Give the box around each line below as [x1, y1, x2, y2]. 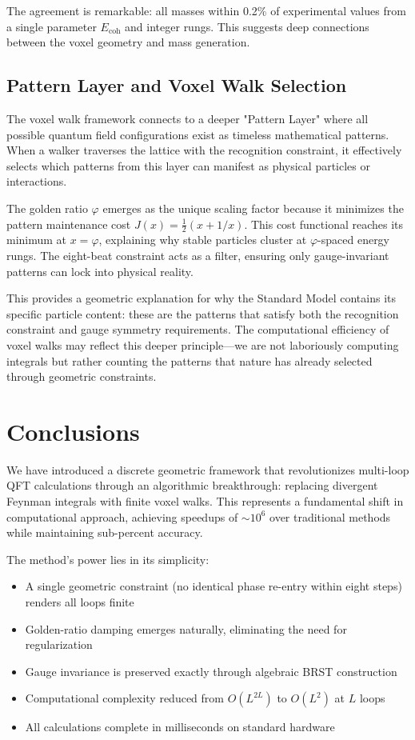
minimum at [6, 231, 67, 248]
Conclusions [6, 414, 140, 447]
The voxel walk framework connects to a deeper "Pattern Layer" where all [6, 110, 369, 126]
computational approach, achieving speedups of [6, 508, 238, 525]
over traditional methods [269, 508, 391, 525]
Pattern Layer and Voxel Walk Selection [6, 73, 347, 98]
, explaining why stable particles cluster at [98, 231, 307, 248]
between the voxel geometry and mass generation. [6, 34, 250, 50]
